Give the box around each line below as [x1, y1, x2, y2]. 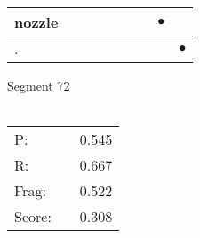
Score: [14, 206, 52, 227]
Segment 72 [7, 76, 70, 94]
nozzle [14, 12, 59, 32]
